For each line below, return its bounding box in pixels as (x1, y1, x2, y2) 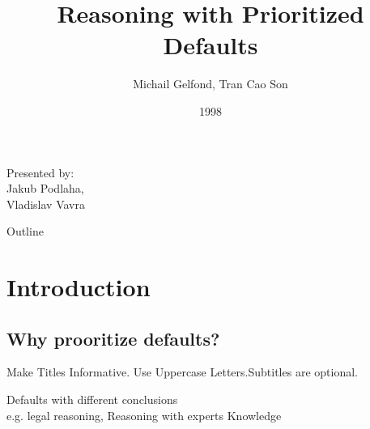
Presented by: (6, 164, 74, 181)
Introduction (6, 270, 151, 304)
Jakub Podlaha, (6, 180, 84, 197)
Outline (6, 223, 44, 240)
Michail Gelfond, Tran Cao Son (133, 75, 288, 92)
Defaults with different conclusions (6, 391, 178, 408)
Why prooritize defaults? (6, 325, 220, 350)
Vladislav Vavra (6, 195, 85, 212)
